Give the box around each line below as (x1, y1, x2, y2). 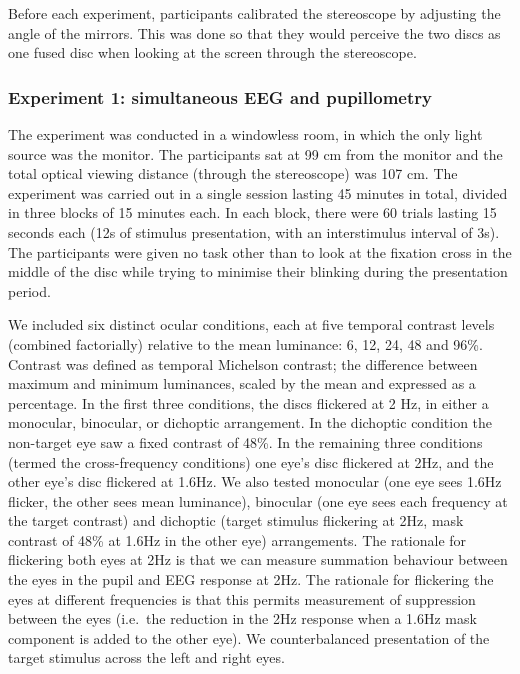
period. (8, 280, 51, 301)
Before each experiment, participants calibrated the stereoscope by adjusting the (8, 3, 501, 23)
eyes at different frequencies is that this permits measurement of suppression (8, 588, 476, 609)
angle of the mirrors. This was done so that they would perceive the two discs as (8, 22, 501, 43)
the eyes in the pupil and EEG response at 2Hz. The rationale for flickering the (8, 569, 494, 590)
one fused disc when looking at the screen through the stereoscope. (8, 42, 417, 63)
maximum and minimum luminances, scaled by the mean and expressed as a (8, 373, 476, 394)
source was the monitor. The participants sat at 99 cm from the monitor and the (8, 143, 503, 164)
